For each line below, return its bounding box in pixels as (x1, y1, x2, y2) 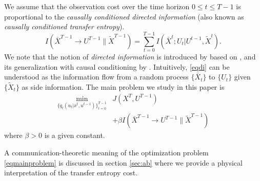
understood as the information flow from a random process (4, 71, 189, 82)
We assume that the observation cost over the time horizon (4, 1, 190, 11)
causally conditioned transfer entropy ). (4, 21, 125, 32)
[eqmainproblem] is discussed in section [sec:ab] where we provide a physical (4, 157, 243, 168)
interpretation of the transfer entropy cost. (4, 167, 138, 178)
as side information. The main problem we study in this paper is (22, 81, 225, 92)
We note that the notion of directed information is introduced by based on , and (4, 51, 256, 62)
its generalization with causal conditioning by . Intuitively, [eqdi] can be (4, 61, 230, 72)
